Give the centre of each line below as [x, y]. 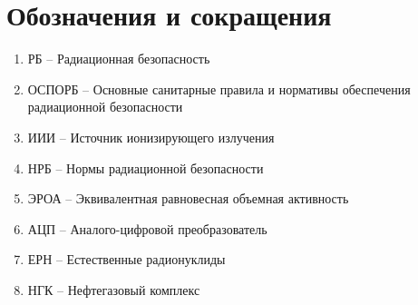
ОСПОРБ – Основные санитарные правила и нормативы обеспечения [219, 89]
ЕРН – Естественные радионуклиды [126, 259]
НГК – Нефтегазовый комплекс [114, 289]
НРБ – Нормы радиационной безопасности [146, 167]
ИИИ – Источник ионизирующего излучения [151, 137]
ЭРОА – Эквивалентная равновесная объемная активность [188, 198]
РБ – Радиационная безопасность [119, 59]
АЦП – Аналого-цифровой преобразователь [147, 228]
